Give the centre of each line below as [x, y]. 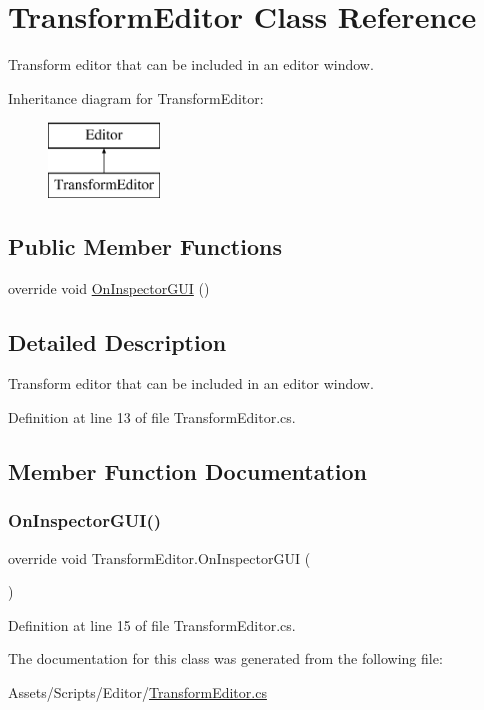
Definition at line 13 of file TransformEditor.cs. [152, 417]
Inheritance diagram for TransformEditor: [136, 97]
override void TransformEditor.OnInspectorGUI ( [159, 557]
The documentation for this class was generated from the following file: [225, 658]
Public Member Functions [145, 245]
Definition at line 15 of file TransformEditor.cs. [152, 624]
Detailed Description [117, 341]
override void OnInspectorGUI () [109, 287]
